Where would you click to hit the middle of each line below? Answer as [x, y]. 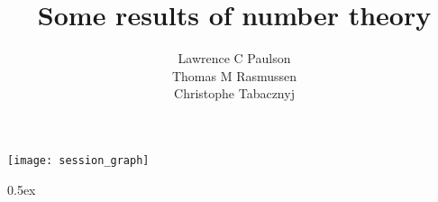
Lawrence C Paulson [234, 58]
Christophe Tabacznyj [234, 93]
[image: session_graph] [78, 160]
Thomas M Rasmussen [234, 75]
